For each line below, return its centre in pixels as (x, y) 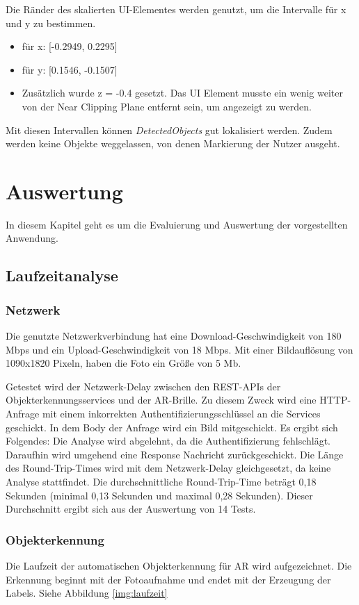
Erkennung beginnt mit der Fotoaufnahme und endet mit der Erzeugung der (168, 579)
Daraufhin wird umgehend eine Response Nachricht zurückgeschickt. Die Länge (175, 454)
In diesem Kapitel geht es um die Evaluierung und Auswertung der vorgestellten (177, 224)
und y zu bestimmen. (51, 23)
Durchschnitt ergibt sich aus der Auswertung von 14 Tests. (131, 509)
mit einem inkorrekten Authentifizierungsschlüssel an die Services (181, 414)
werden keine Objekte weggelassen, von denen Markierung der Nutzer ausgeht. (173, 143)
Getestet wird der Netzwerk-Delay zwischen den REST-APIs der (143, 386)
